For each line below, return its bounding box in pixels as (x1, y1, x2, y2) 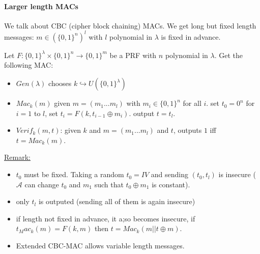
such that (94, 179, 124, 189)
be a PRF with (109, 49, 157, 60)
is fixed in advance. (161, 31, 221, 42)
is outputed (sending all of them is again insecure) (38, 196, 195, 207)
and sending (151, 169, 189, 180)
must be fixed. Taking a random (24, 169, 124, 180)
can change (24, 179, 59, 189)
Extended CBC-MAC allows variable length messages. (16, 240, 185, 251)
